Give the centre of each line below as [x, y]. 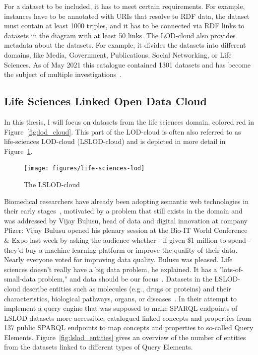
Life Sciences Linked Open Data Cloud [105, 101]
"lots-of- [231, 269]
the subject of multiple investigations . [63, 74]
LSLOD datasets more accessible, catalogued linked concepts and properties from [128, 318]
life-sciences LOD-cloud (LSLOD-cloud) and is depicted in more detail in [115, 141]
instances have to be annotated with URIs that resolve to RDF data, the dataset [127, 16]
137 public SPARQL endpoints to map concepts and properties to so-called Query [129, 327]
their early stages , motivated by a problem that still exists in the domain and [123, 211]
